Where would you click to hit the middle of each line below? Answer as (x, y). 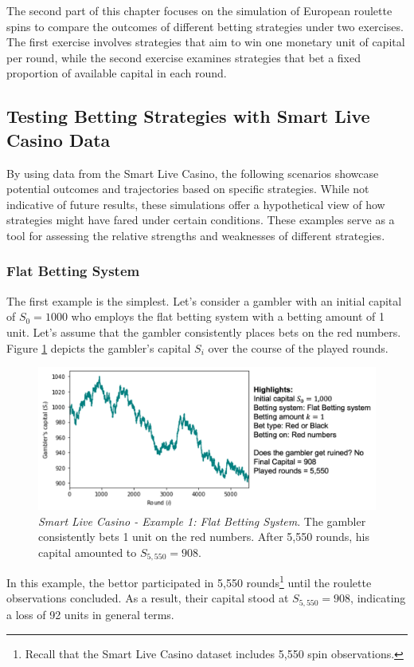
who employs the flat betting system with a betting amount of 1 (228, 316)
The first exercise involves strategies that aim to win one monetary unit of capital (206, 42)
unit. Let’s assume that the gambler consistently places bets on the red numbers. (204, 332)
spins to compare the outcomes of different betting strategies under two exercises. (205, 26)
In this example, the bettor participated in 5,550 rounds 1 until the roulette (189, 581)
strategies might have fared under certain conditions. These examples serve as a (201, 220)
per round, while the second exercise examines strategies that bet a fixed (184, 57)
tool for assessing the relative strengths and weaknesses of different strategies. (196, 235)
